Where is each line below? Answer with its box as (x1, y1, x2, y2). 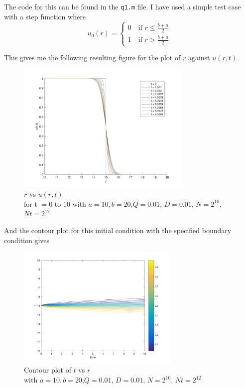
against (188, 52, 210, 63)
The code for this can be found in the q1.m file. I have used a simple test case (4, 1, 241, 11)
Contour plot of (24, 365, 71, 375)
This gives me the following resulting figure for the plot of (4, 52, 181, 63)
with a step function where (4, 11, 86, 21)
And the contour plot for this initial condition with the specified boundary (4, 225, 232, 236)
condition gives (4, 235, 50, 245)
